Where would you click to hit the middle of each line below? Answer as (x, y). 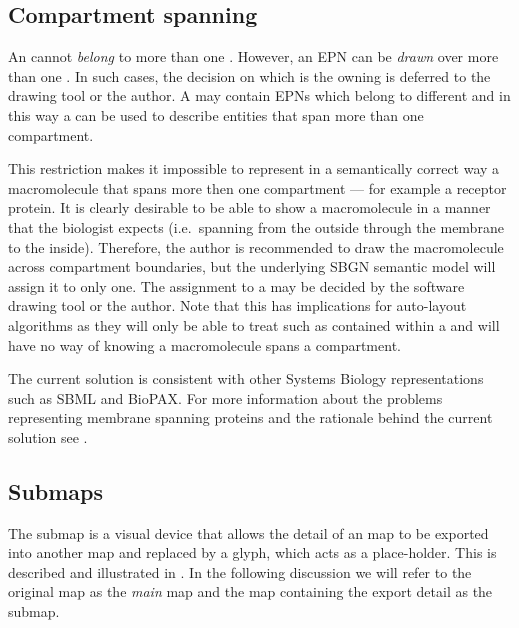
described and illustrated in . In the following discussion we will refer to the (240, 571)
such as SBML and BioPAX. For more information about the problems (225, 397)
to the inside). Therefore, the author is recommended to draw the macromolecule (256, 246)
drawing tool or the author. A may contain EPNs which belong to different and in (259, 95)
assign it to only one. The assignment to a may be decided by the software (236, 285)
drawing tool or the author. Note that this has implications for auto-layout (237, 305)
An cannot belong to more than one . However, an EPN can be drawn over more (253, 56)
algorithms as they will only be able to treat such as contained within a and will (254, 324)
